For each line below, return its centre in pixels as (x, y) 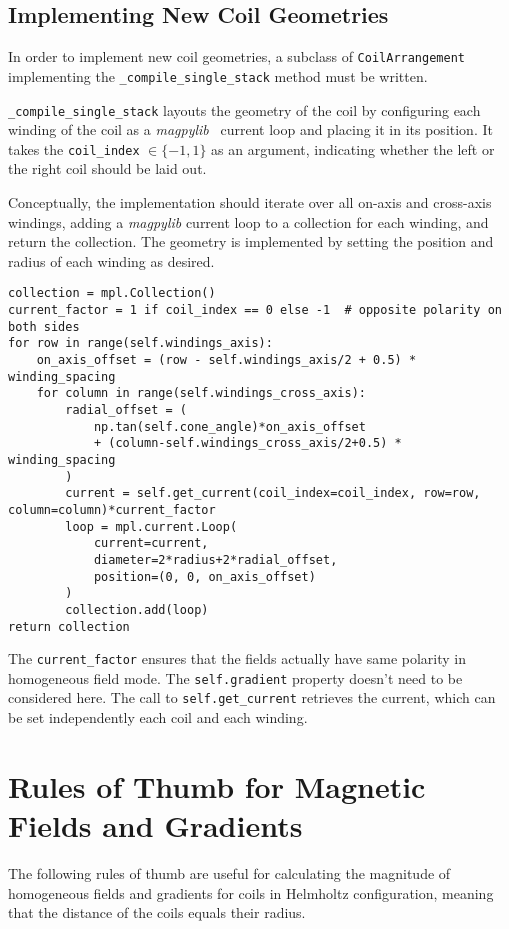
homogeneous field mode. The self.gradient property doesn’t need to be (235, 677)
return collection (69, 626)
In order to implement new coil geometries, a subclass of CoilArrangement (236, 56)
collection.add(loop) (137, 609)
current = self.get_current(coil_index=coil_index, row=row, (273, 493)
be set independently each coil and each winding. (158, 717)
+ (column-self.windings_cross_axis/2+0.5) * (247, 443)
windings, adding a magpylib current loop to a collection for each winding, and (248, 221)
